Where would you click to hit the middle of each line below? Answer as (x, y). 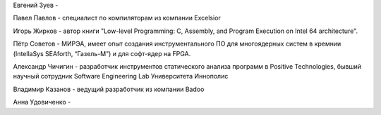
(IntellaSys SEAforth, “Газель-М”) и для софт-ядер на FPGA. (102, 53)
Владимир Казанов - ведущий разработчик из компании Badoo (109, 89)
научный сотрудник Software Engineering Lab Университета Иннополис (121, 76)
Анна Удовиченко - (42, 102)
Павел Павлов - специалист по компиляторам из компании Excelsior (117, 18)
